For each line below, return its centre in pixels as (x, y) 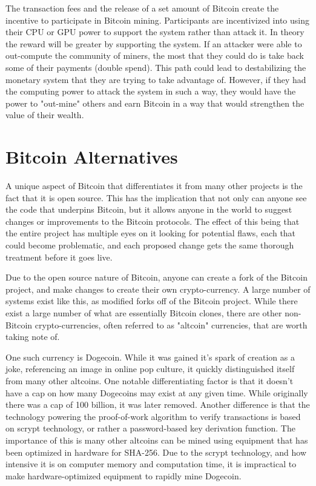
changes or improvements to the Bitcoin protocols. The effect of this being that (153, 221)
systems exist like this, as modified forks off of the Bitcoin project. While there (152, 301)
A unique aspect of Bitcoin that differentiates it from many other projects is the (154, 186)
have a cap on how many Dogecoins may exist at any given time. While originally (157, 392)
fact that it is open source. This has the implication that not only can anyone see (156, 197)
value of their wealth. (45, 115)
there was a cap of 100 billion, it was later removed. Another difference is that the (158, 404)
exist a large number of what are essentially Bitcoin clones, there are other (144, 313)
